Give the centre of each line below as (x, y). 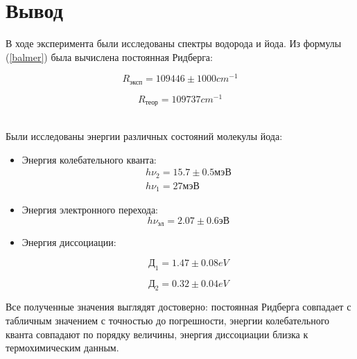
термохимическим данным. (62, 348)
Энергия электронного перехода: (90, 210)
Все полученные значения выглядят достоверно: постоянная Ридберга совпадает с (178, 307)
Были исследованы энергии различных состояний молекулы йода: (144, 135)
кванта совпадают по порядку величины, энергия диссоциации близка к (157, 334)
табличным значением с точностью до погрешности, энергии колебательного (168, 320)
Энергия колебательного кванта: (89, 159)
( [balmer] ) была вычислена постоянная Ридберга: (109, 56)
